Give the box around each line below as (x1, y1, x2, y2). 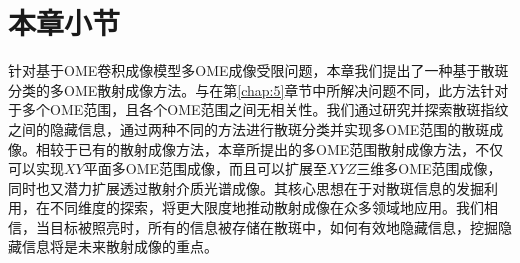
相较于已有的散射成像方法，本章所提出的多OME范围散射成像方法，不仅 (35, 138, 504, 159)
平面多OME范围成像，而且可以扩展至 (83, 158, 327, 179)
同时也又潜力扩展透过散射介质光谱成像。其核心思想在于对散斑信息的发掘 (8, 177, 484, 198)
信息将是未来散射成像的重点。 (21, 236, 218, 257)
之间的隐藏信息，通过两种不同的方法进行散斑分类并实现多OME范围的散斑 (8, 118, 490, 139)
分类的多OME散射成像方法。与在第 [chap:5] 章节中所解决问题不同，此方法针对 (8, 79, 509, 100)
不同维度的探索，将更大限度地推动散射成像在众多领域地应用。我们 (49, 197, 484, 218)
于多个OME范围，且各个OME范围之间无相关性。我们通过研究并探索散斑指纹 (8, 99, 509, 120)
